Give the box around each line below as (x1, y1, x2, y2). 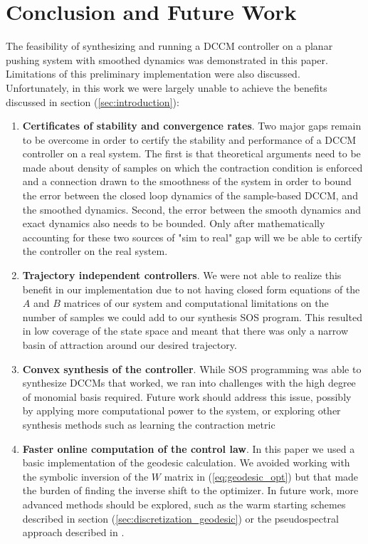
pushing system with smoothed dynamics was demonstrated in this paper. (6, 52, 328, 67)
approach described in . (22, 525, 125, 540)
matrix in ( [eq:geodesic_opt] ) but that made (164, 469, 359, 483)
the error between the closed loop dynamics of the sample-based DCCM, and (22, 188, 358, 203)
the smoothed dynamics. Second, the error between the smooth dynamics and (22, 202, 362, 216)
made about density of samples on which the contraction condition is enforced (22, 159, 363, 174)
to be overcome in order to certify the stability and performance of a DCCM (22, 132, 357, 147)
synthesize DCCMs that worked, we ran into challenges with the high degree (22, 375, 356, 390)
